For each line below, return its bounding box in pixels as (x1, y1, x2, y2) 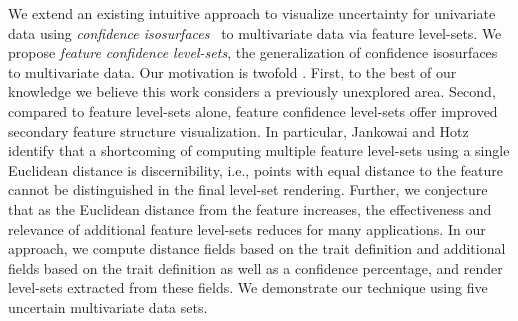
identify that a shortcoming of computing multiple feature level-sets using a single (8, 140, 510, 161)
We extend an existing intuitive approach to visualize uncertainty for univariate (8, 3, 496, 23)
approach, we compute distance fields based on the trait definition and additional (8, 238, 506, 259)
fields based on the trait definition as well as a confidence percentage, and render (8, 257, 503, 278)
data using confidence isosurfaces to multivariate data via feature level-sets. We (8, 22, 502, 43)
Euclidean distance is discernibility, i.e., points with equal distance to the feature (8, 159, 503, 180)
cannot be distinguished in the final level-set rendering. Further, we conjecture (8, 179, 488, 200)
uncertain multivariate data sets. (8, 296, 208, 317)
